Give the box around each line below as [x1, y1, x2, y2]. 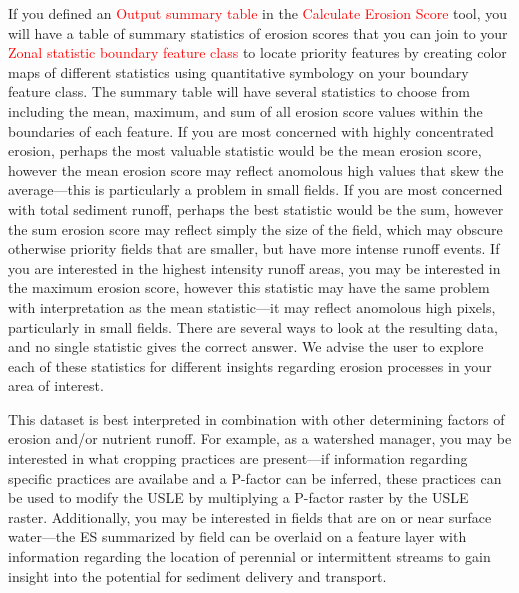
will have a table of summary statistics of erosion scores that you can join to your [8, 22, 508, 43]
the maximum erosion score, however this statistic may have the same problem [8, 277, 490, 298]
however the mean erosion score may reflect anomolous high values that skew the [8, 159, 504, 180]
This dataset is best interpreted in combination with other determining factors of [8, 408, 505, 429]
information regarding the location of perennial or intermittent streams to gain [8, 546, 491, 567]
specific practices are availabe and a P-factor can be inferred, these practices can [8, 467, 502, 488]
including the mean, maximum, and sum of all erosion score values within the [8, 100, 483, 121]
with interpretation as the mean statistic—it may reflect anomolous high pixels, [8, 296, 496, 317]
